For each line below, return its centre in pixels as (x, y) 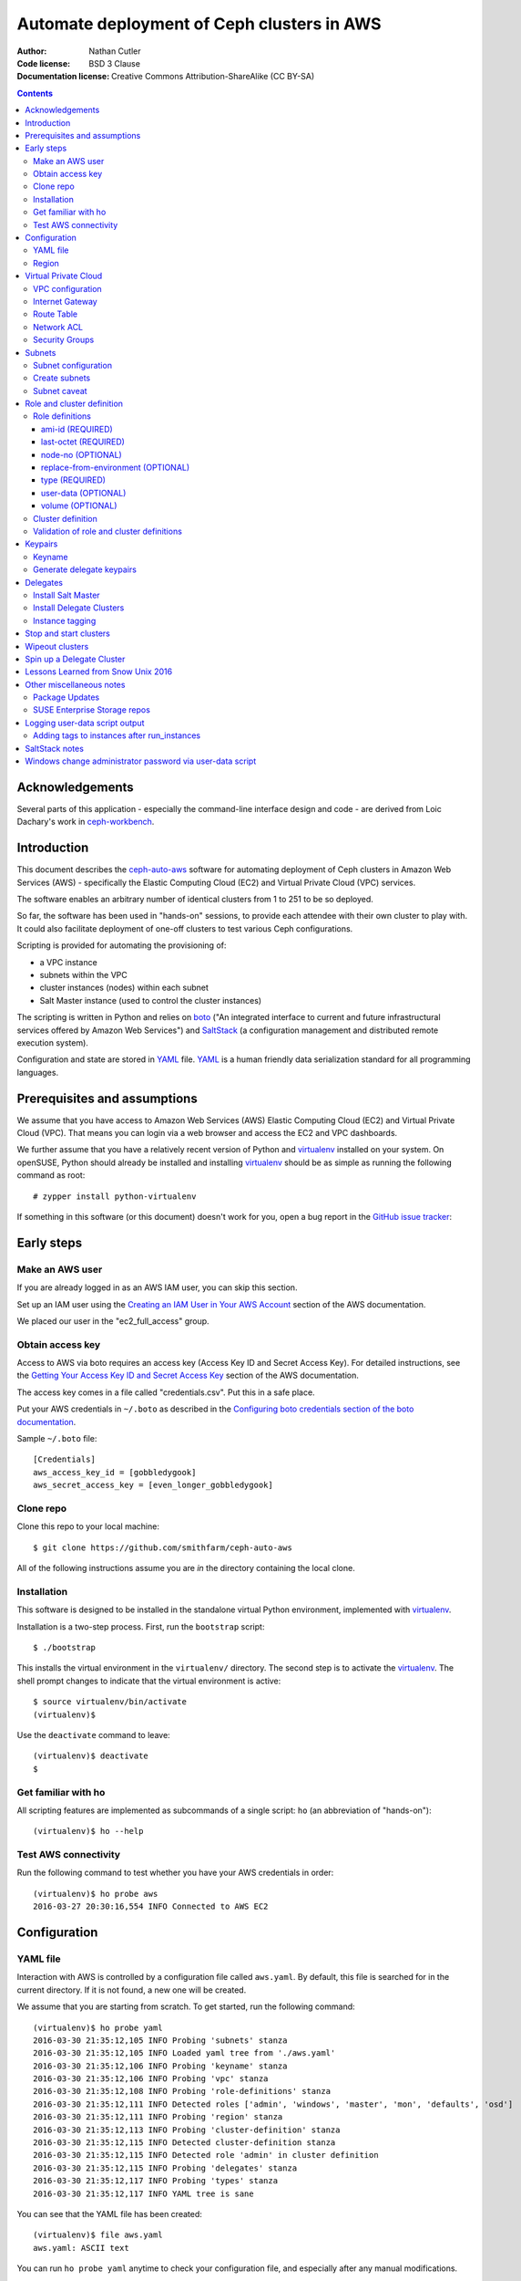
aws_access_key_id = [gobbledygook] (115, 1472)
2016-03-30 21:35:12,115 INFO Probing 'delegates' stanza (165, 2168)
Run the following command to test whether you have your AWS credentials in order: (175, 1873)
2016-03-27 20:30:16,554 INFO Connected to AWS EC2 (151, 1906)
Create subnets (62, 378)
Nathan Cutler (115, 51)
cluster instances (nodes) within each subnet (124, 988)
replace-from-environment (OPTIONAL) (116, 468)
